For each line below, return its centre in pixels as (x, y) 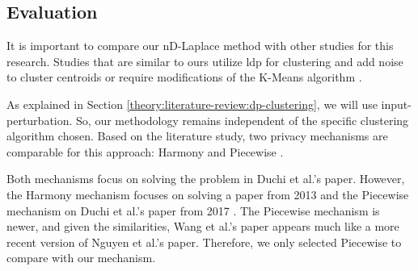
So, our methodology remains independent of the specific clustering (243, 120)
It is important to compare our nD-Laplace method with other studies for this (200, 46)
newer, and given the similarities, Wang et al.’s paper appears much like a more (203, 226)
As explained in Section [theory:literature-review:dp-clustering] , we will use (192, 104)
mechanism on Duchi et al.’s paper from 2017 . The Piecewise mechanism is (193, 210)
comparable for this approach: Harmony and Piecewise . (145, 151)
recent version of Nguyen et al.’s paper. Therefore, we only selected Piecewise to (204, 242)
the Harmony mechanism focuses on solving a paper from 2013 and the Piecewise (208, 194)
